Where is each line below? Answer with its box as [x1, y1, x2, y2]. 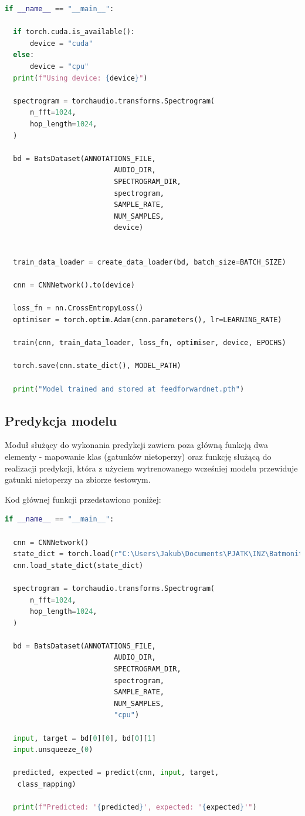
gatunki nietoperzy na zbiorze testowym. [5, 473, 151, 486]
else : [13, 51, 35, 59]
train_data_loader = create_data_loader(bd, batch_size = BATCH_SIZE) [13, 258, 286, 267]
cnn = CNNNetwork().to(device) [13, 281, 135, 290]
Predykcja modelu [5, 411, 117, 429]
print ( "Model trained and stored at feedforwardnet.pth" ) [13, 384, 245, 393]
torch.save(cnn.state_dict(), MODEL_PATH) [13, 362, 181, 370]
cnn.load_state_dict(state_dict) [13, 561, 144, 570]
